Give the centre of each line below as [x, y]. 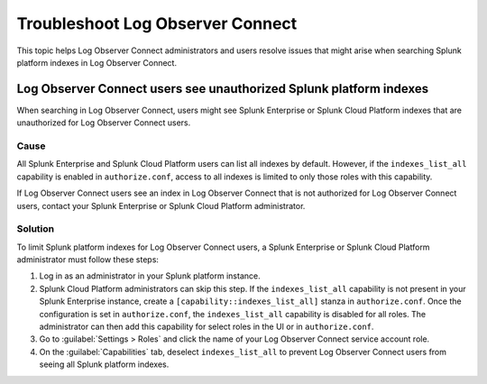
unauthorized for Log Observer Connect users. [104, 123]
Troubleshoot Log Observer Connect [157, 23]
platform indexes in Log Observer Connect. [97, 62]
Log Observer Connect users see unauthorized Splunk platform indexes [222, 89]
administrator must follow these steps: [88, 260]
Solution [36, 229]
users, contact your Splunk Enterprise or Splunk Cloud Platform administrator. [161, 206]
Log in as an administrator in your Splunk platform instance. [150, 276]
